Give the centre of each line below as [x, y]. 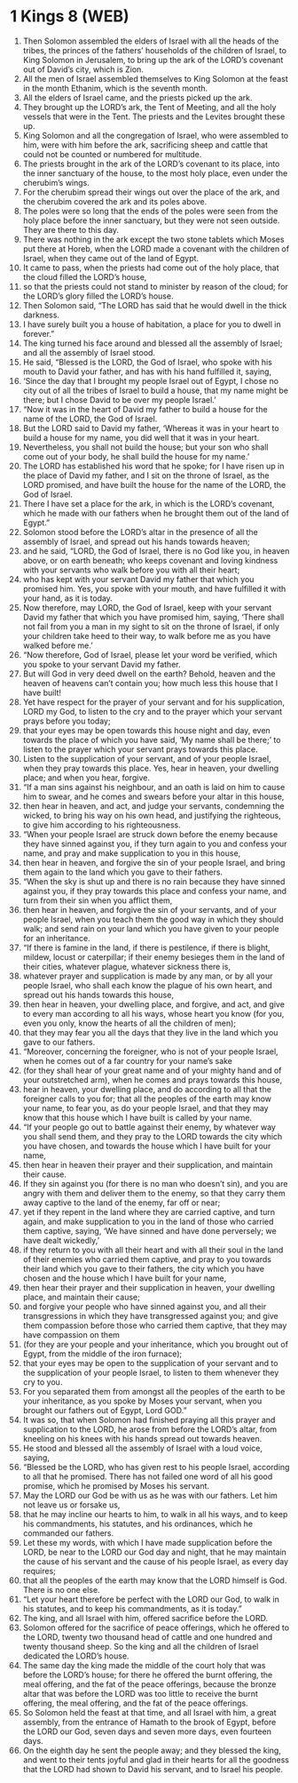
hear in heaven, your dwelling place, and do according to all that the [147, 1089]
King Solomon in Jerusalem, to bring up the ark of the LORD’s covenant [153, 60]
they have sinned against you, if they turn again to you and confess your [155, 844]
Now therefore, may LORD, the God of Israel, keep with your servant [147, 607]
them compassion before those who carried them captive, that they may [155, 1325]
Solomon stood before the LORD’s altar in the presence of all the [140, 532]
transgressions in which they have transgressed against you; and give [150, 1315]
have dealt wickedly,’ [61, 1240]
